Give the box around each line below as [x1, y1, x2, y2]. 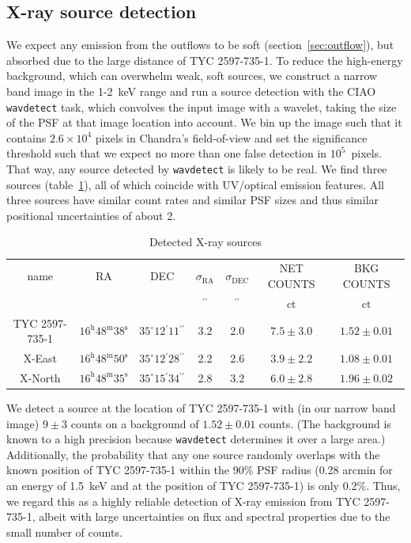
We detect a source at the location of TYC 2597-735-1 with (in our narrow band [6, 399, 396, 416]
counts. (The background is [258, 415, 391, 431]
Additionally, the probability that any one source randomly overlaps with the [6, 446, 380, 462]
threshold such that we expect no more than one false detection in [6, 145, 327, 161]
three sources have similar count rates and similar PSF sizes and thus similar [6, 192, 379, 208]
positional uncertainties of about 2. [6, 207, 176, 223]
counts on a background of [70, 415, 199, 431]
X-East [23, 350, 58, 366]
